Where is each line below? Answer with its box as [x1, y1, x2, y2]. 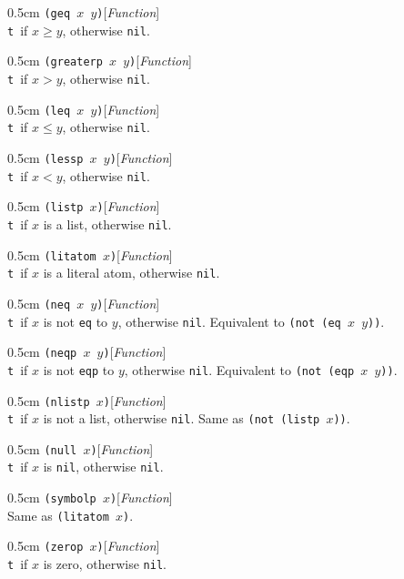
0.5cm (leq [7, 99, 71, 118]
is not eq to [43, 311, 108, 330]
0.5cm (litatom [7, 245, 96, 264]
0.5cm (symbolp [7, 488, 96, 507]
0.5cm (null [7, 439, 77, 458]
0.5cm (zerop [7, 536, 84, 555]
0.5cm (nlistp [7, 391, 90, 410]
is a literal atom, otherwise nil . [43, 263, 220, 282]
